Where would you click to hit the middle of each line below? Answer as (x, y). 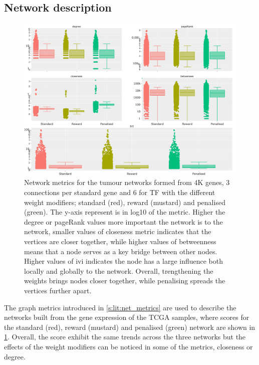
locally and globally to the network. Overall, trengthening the (119, 270)
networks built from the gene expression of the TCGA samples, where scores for (127, 317)
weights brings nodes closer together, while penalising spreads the (125, 281)
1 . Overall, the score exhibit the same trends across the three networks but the (125, 337)
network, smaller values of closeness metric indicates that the (118, 231)
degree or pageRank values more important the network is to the (123, 221)
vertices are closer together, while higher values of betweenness (120, 241)
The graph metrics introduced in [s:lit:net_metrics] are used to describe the (120, 307)
